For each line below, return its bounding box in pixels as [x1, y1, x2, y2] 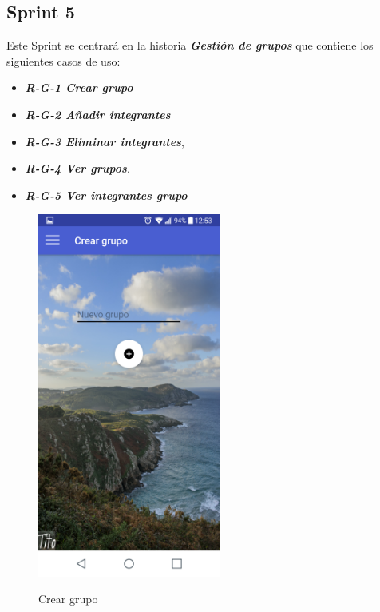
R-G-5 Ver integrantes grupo [25, 186, 188, 203]
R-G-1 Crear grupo [25, 79, 133, 96]
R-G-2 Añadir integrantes [25, 105, 171, 122]
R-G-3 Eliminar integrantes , [25, 133, 184, 149]
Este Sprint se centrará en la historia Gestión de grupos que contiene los [6, 37, 374, 54]
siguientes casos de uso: [6, 52, 121, 69]
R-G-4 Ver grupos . [25, 160, 130, 177]
